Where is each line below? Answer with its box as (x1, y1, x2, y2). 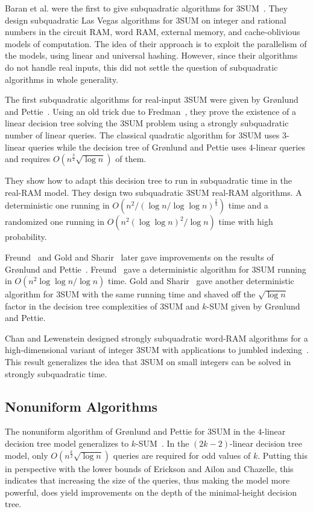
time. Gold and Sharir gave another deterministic (108, 274, 294, 287)
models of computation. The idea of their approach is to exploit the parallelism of (5, 37, 307, 50)
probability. (5, 230, 47, 243)
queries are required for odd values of (113, 449, 251, 461)
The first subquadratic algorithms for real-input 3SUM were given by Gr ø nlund (5, 93, 299, 106)
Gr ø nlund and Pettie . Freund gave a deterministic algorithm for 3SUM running (5, 262, 306, 275)
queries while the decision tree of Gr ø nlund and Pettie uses (28, 140, 247, 153)
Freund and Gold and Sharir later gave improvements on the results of (5, 250, 274, 263)
